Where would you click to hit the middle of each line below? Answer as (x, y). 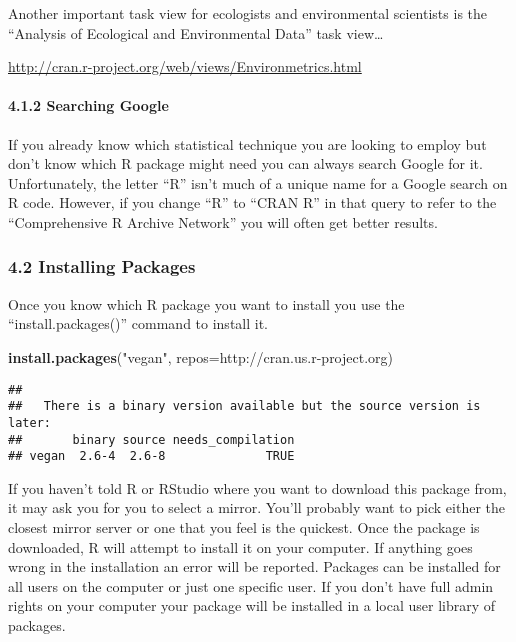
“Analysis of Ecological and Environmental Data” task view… (196, 32)
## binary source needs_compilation (151, 439)
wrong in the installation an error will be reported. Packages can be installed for (254, 566)
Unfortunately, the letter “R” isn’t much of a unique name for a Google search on (258, 182)
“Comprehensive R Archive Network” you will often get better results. (223, 221)
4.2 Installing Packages (102, 266)
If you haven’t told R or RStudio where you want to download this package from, (257, 487)
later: (29, 422)
